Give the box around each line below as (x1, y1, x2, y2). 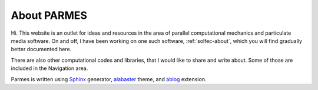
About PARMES (11, 9, 88, 22)
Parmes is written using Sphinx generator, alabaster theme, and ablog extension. (11, 75, 207, 82)
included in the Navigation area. (11, 65, 88, 72)
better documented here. (11, 46, 72, 53)
